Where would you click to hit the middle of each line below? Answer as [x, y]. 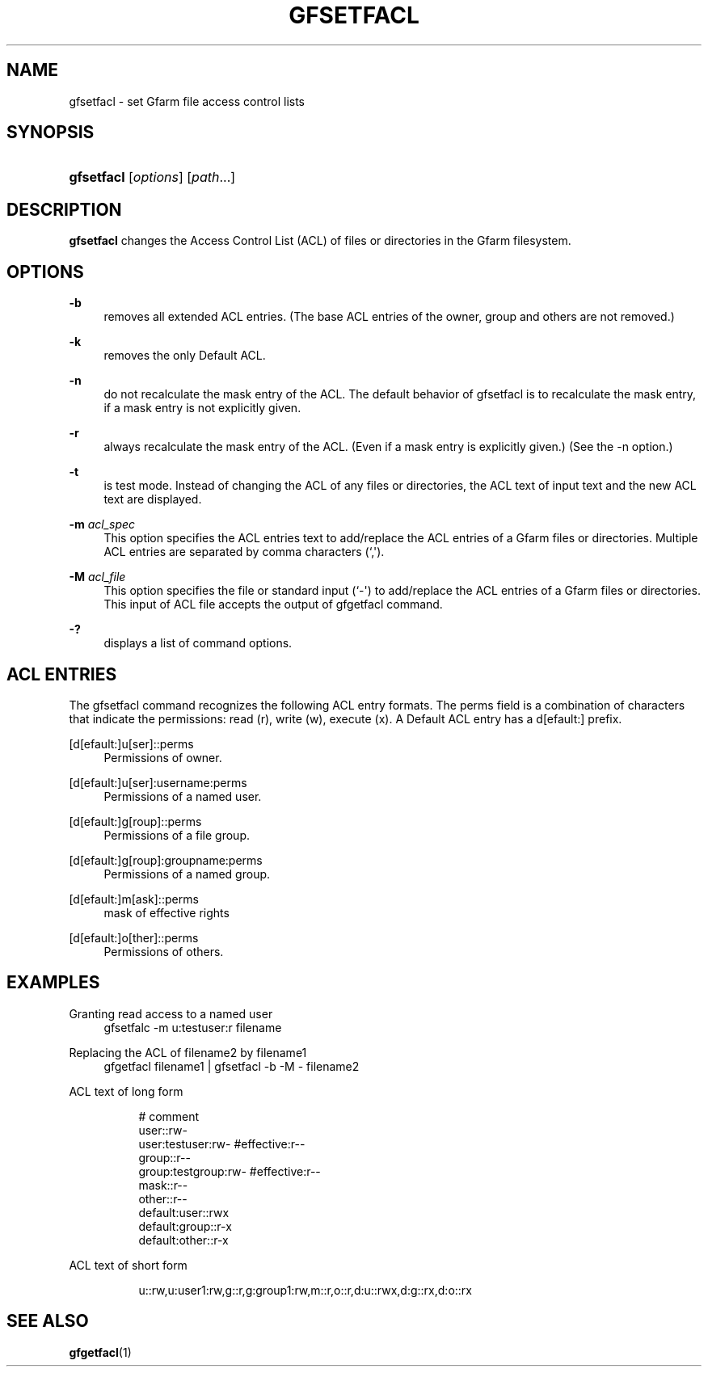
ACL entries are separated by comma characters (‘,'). [244, 552]
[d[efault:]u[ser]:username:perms [158, 782]
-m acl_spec [102, 524]
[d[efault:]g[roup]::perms [135, 821]
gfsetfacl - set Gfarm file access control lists [187, 101]
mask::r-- [163, 1185]
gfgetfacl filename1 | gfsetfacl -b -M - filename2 [232, 1066]
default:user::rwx [184, 1212]
